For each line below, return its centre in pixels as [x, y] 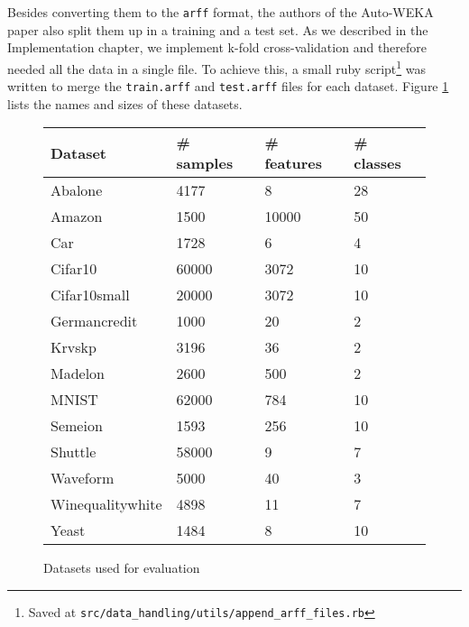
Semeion [77, 426]
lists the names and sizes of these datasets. [125, 103]
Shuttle [74, 452]
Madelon [78, 373]
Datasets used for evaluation [122, 568]
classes [377, 163]
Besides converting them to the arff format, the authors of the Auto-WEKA [221, 12]
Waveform [83, 478]
